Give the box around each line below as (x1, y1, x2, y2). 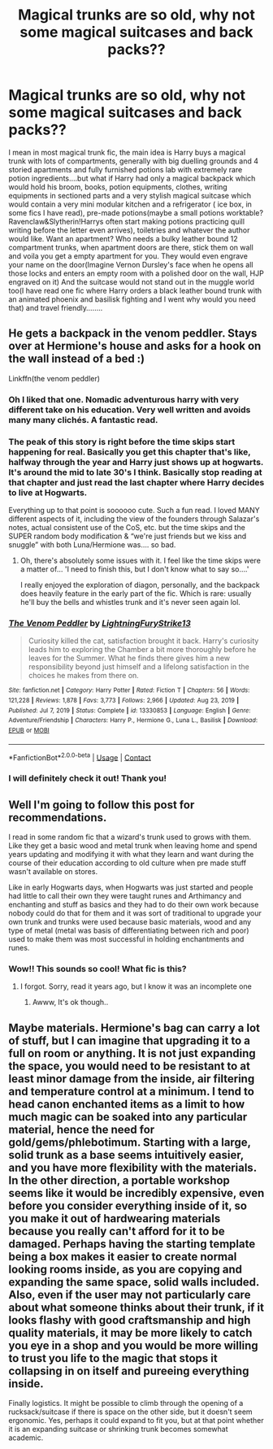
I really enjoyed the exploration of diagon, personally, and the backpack (19, 580, 260, 590)
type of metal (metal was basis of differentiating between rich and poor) (8, 925, 249, 935)
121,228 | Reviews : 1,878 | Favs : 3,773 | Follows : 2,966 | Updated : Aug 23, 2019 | (8, 696, 240, 704)
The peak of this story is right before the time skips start (8, 436, 236, 447)
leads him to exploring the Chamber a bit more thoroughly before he (28, 645, 257, 655)
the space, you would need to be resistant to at (8, 1059, 250, 1073)
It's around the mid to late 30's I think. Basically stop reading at (8, 466, 262, 477)
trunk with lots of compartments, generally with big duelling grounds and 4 (8, 156, 258, 166)
